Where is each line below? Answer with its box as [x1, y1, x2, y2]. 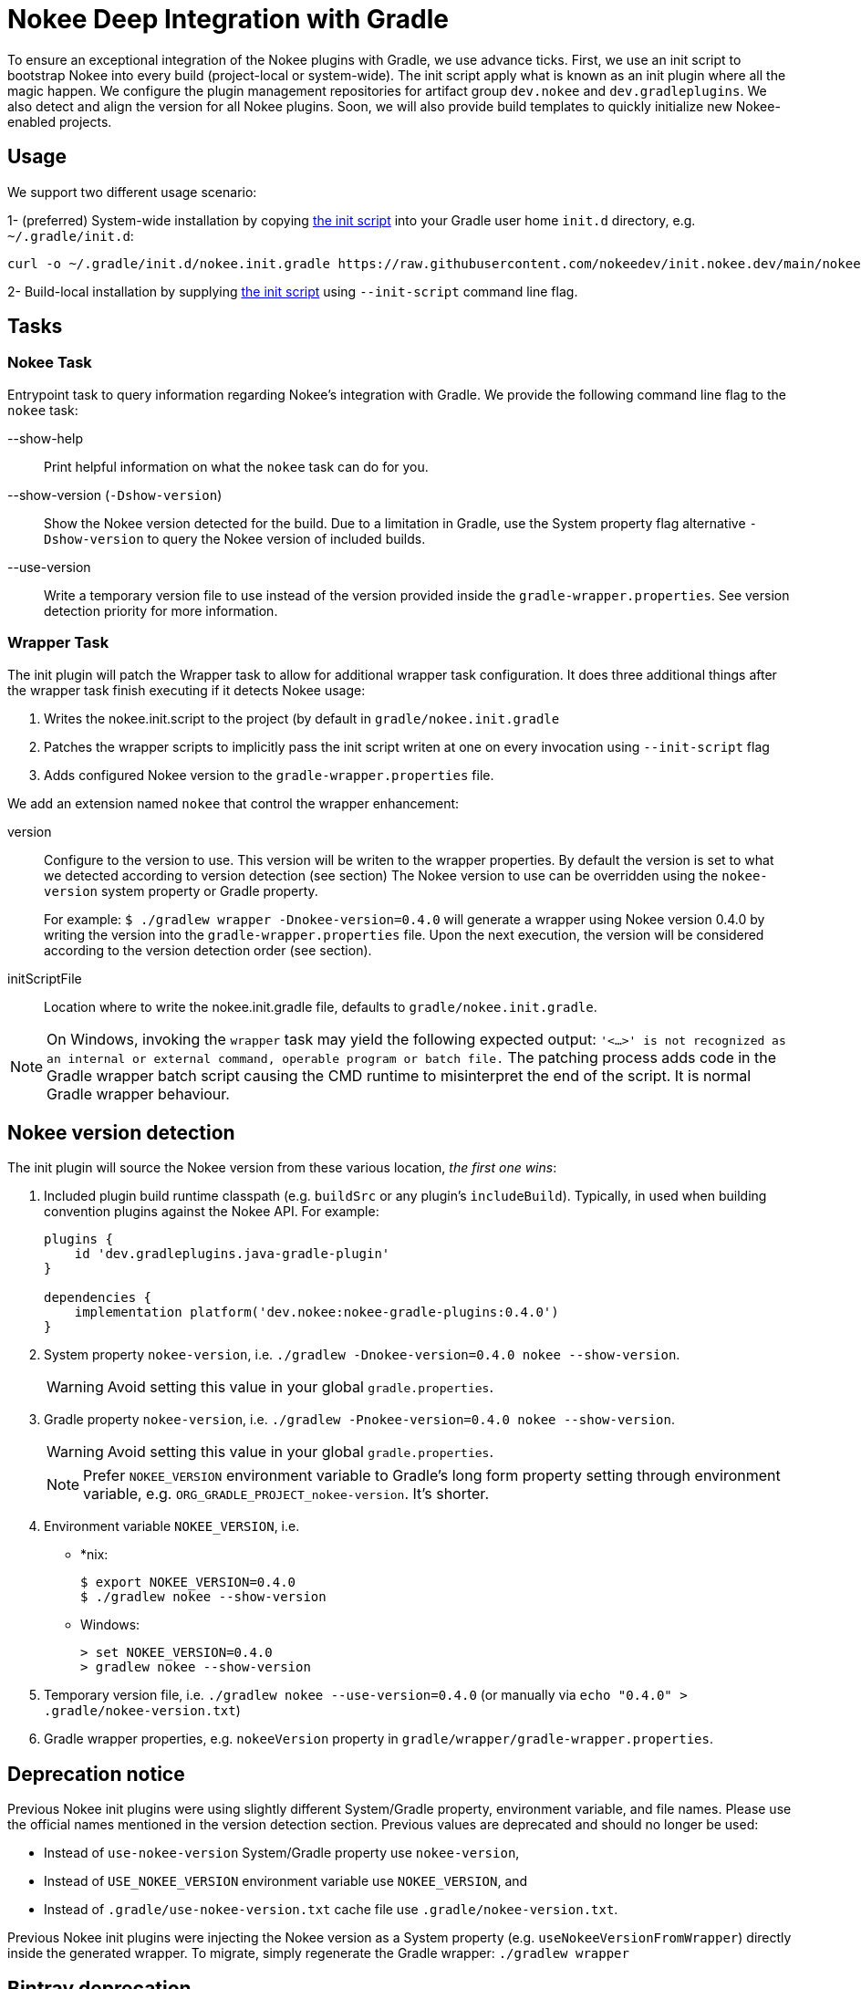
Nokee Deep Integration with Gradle [7, 4, 449, 35]
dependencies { [44, 1290, 152, 1306]
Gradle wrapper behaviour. [47, 1084, 230, 1103]
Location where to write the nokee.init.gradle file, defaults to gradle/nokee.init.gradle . [44, 998, 597, 1015]
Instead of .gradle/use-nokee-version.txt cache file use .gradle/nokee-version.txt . [44, 1901, 618, 1918]
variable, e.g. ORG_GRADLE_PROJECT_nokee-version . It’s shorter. [83, 1484, 489, 1504]
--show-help [7, 430, 83, 446]
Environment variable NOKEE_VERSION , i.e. [44, 1518, 300, 1535]
